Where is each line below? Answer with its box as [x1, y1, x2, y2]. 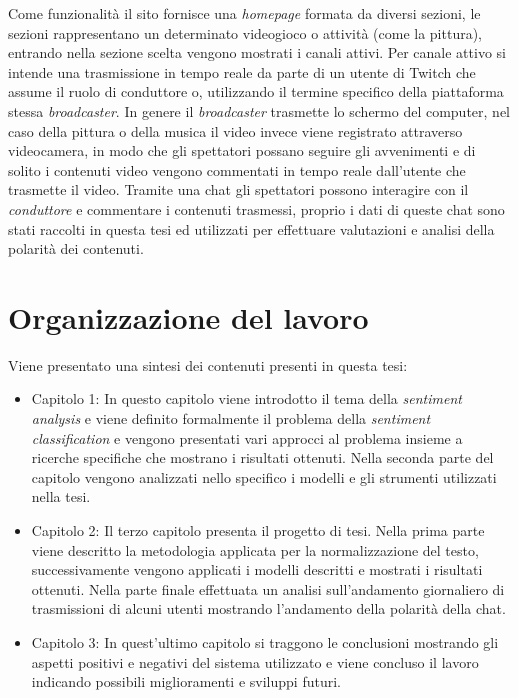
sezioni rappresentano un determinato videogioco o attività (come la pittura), [8, 22, 482, 43]
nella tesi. [31, 486, 91, 507]
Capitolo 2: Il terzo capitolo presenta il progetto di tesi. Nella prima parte [31, 520, 485, 540]
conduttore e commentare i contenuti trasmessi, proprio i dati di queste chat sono [8, 198, 505, 219]
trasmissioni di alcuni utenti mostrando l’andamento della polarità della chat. [31, 598, 506, 619]
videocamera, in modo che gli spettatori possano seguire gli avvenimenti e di [8, 140, 476, 161]
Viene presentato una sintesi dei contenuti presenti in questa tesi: [8, 354, 408, 375]
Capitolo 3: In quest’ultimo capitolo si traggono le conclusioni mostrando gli [31, 631, 499, 652]
